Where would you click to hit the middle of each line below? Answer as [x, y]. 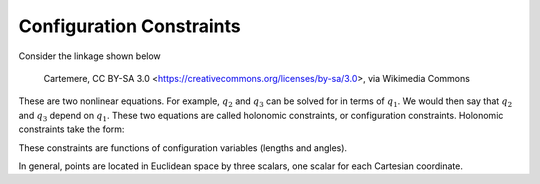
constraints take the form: [71, 129]
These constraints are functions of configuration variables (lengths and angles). [183, 147]
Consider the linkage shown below [90, 56]
